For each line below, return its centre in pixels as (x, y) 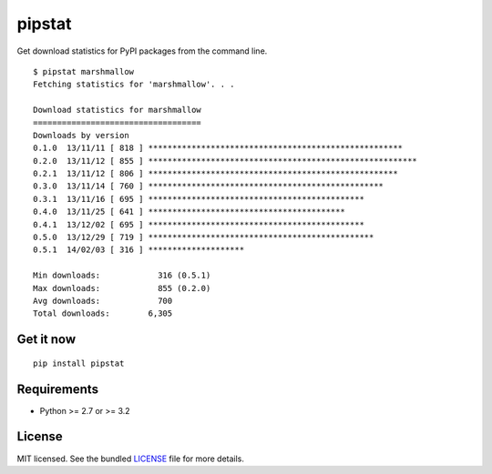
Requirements (58, 389)
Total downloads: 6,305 (103, 313)
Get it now (46, 340)
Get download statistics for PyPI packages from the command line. (142, 51)
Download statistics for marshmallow (118, 110)
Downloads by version (81, 135)
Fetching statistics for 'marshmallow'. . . (134, 85)
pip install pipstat (79, 363)
